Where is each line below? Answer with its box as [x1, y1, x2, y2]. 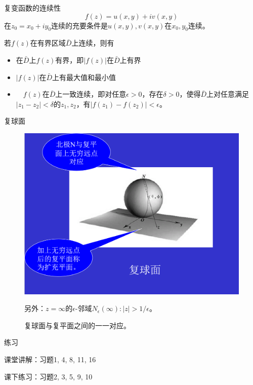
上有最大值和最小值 [52, 71, 116, 82]
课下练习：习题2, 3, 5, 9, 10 [4, 371, 93, 381]
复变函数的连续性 [4, 3, 61, 13]
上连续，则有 [71, 37, 114, 48]
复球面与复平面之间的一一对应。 [24, 320, 131, 330]
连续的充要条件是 [51, 20, 108, 30]
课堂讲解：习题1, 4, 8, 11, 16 [4, 354, 96, 364]
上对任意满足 [206, 89, 249, 99]
